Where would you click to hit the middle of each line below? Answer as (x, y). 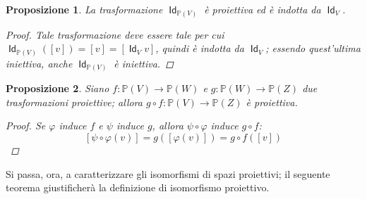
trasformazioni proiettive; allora (74, 102)
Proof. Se (26, 126)
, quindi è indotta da (200, 48)
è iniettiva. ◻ (144, 63)
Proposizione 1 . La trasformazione (84, 9)
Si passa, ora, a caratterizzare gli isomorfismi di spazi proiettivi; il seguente (168, 173)
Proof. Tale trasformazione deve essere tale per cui (115, 34)
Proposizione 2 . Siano (58, 88)
